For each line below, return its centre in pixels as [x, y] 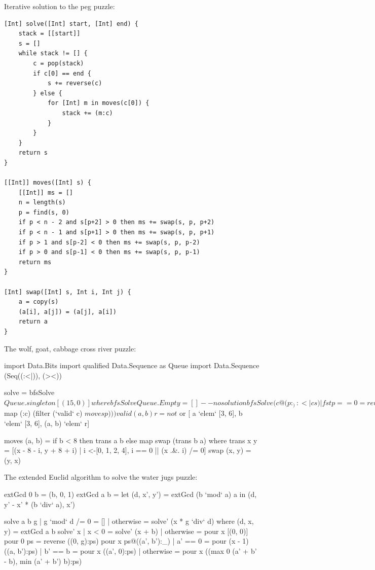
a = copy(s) [39, 302]
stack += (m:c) [87, 113]
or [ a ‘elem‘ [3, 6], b [211, 413]
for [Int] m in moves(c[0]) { [98, 103]
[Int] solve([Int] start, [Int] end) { [71, 24]
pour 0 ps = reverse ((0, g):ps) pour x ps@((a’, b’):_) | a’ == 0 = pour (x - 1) [126, 541]
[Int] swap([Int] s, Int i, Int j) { [68, 292]
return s [33, 153]
